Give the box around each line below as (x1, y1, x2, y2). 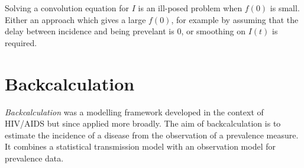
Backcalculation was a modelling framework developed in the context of (5, 105, 264, 118)
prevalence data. (5, 151, 64, 164)
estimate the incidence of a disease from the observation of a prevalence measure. (5, 128, 299, 141)
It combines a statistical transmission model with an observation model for (5, 140, 276, 153)
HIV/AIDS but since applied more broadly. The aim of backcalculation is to (5, 117, 281, 130)
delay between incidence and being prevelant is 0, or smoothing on (5, 25, 246, 37)
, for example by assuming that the (171, 13, 299, 25)
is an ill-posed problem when (138, 2, 242, 14)
